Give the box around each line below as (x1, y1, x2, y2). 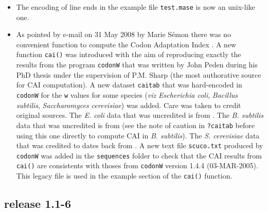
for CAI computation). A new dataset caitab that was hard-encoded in (16, 79, 242, 90)
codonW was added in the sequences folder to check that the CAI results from (16, 150, 262, 161)
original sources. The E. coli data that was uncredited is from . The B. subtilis (16, 110, 264, 120)
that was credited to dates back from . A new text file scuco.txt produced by (16, 140, 263, 151)
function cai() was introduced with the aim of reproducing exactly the (16, 49, 241, 60)
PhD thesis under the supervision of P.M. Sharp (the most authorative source (16, 69, 261, 80)
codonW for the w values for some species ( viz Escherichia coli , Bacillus (16, 90, 238, 100)
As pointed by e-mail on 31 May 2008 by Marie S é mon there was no (16, 29, 231, 40)
